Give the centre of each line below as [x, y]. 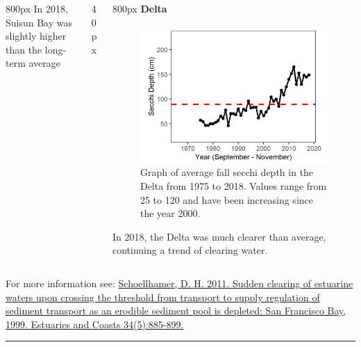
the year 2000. [170, 213]
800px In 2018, [37, 8]
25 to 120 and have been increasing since [226, 199]
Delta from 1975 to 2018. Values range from [233, 186]
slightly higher [36, 36]
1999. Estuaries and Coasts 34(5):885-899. [95, 324]
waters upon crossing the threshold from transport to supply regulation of [163, 297]
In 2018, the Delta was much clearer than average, [219, 236]
